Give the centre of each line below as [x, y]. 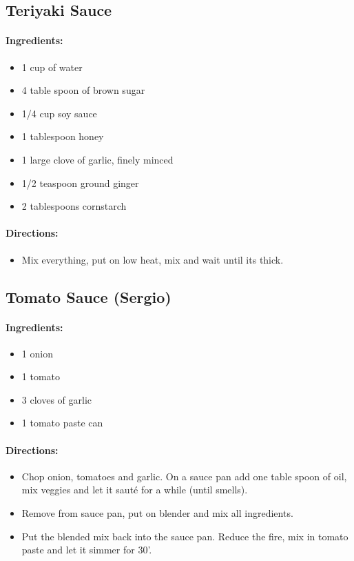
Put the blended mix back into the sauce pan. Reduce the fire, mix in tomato [185, 536]
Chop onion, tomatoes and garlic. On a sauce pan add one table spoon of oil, [184, 476]
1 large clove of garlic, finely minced [97, 159]
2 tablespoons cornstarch [74, 206]
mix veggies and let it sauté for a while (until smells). [135, 490]
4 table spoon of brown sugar [83, 90]
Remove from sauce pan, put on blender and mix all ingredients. [157, 513]
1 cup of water [52, 67]
